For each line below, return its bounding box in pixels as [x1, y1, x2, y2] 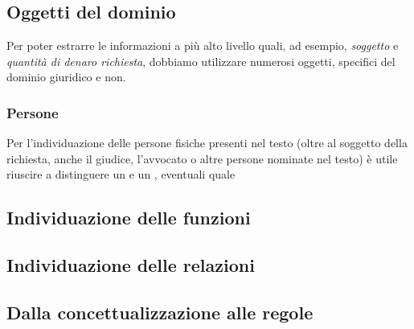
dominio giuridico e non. [6, 68, 126, 85]
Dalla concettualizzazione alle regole [6, 299, 314, 324]
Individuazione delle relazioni [6, 253, 255, 278]
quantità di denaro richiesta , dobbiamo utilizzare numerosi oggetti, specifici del [6, 52, 396, 69]
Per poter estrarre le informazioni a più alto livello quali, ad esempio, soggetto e [6, 37, 399, 54]
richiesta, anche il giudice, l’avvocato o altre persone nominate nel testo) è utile [6, 150, 398, 167]
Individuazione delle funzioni [6, 205, 251, 230]
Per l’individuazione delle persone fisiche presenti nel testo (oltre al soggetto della [6, 134, 408, 151]
